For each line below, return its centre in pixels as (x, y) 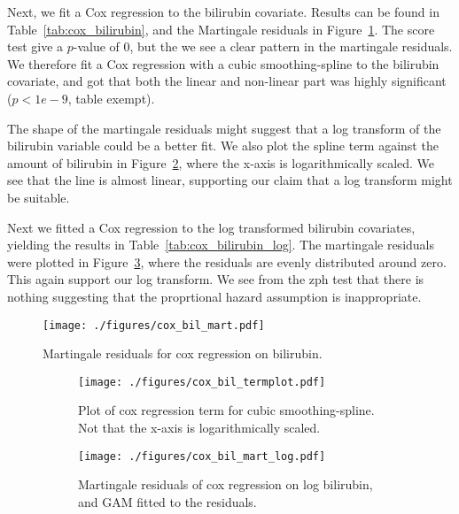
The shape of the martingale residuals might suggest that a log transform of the (224, 128)
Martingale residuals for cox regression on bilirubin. (183, 353)
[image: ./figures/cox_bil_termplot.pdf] (202, 382)
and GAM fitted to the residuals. (167, 501)
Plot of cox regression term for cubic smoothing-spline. (226, 410)
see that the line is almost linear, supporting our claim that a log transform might (230, 180)
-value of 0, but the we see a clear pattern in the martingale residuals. (263, 46)
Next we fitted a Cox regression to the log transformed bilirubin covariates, (211, 227)
